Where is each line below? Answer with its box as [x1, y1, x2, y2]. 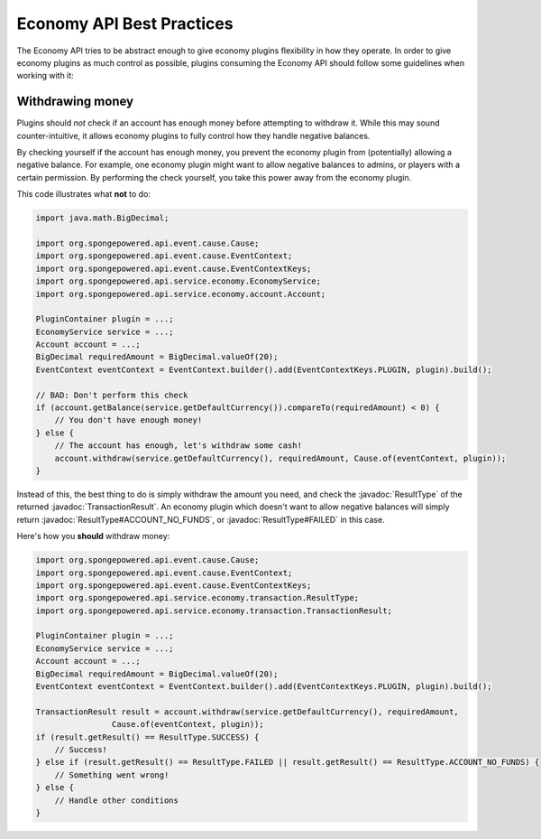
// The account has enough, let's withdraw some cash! [54, 441, 302, 451]
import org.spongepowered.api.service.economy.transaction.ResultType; [35, 592, 360, 603]
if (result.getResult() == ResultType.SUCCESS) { [35, 732, 260, 742]
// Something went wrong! [54, 769, 170, 780]
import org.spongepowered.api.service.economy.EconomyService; [35, 276, 322, 286]
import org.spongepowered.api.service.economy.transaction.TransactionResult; [35, 605, 392, 616]
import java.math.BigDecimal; [35, 213, 170, 223]
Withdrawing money [16, 94, 134, 109]
